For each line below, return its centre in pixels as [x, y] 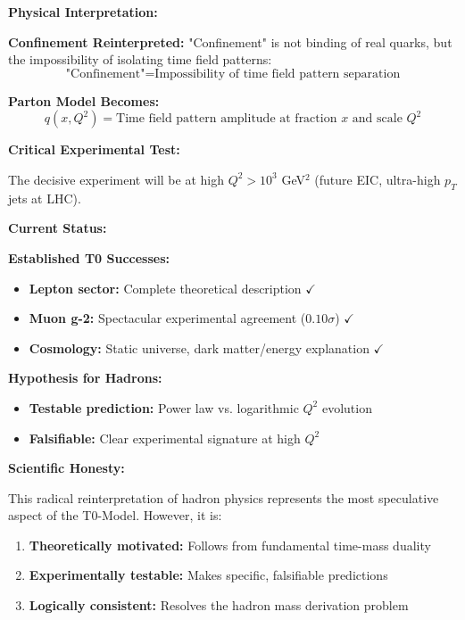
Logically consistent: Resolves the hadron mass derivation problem [219, 605]
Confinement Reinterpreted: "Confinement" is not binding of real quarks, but [230, 41]
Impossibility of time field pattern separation [278, 74]
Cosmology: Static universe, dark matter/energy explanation [199, 347]
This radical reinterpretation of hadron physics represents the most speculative [224, 497]
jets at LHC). [45, 198]
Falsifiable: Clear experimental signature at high [165, 438]
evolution [347, 407]
